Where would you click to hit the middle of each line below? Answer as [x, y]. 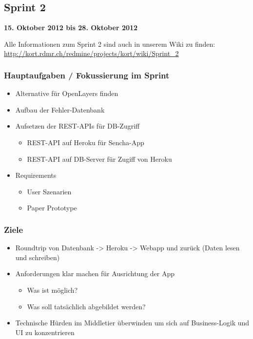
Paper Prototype [52, 208]
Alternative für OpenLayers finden [67, 93]
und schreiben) [38, 257]
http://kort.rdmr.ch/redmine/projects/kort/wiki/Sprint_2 [91, 53]
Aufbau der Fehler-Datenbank [60, 109]
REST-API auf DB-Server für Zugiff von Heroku [99, 159]
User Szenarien [49, 191]
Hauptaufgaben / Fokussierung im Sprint [87, 75]
